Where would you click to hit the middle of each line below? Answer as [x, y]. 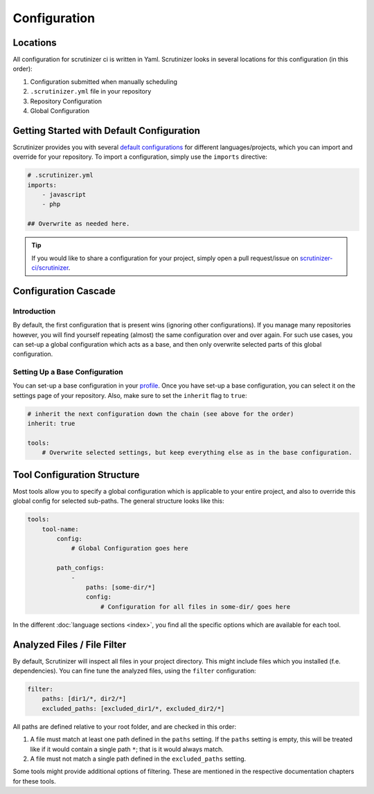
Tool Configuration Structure [76, 475]
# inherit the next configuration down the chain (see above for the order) [161, 414]
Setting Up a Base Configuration [68, 372]
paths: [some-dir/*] [121, 587]
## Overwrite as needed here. [79, 224]
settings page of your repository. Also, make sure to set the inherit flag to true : [130, 395]
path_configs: [80, 568]
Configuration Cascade [64, 291]
